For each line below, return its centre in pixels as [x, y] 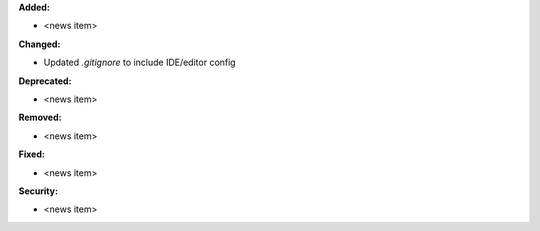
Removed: [40, 117]
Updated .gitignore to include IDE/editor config [139, 62]
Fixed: [31, 154]
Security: [38, 191]
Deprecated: [45, 81]
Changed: [39, 44]
